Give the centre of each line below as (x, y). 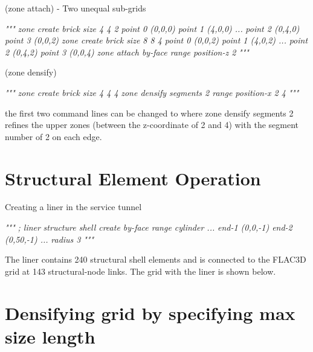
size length (50, 336)
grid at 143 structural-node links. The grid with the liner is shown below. (140, 271)
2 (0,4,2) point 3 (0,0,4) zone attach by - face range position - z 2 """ (127, 52)
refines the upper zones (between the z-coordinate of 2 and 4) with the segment (152, 125)
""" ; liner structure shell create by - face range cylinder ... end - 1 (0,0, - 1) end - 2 (149, 227)
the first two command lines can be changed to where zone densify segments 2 (149, 113)
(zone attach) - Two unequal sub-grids (76, 8)
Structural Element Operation (133, 178)
